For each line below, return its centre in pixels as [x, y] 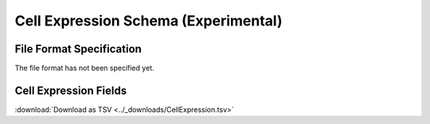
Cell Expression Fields [71, 90]
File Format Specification [78, 49]
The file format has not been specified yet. [84, 68]
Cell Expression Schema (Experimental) [149, 21]
